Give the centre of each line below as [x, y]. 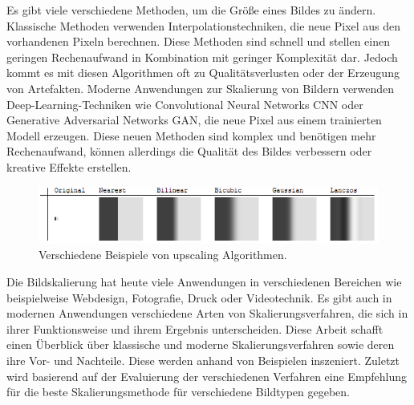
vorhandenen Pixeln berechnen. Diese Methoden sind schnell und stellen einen [198, 41]
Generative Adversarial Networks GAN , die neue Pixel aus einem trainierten [194, 120]
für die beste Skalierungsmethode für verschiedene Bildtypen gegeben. [178, 392]
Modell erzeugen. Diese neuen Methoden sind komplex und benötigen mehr [191, 135]
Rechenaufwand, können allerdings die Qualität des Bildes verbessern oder [189, 151]
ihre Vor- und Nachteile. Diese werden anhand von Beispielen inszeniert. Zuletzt [203, 360]
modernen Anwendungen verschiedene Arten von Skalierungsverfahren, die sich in [207, 313]
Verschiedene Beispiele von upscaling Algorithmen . [163, 255]
